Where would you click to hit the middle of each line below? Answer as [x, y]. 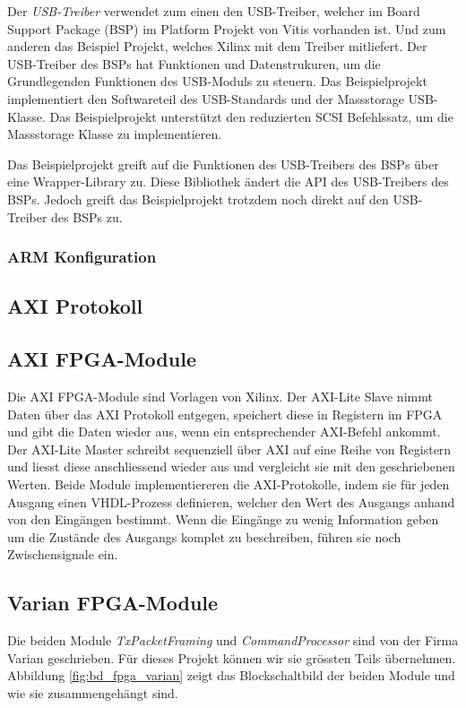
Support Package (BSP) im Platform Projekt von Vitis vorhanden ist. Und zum [227, 28]
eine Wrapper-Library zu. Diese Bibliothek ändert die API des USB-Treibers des [228, 181]
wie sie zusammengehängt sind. [93, 692]
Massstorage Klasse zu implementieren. [115, 134]
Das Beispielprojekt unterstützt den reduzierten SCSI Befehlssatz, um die [251, 116]
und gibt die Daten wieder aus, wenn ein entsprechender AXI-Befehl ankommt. [224, 432]
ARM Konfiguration [82, 257]
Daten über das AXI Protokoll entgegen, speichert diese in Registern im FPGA [225, 414]
